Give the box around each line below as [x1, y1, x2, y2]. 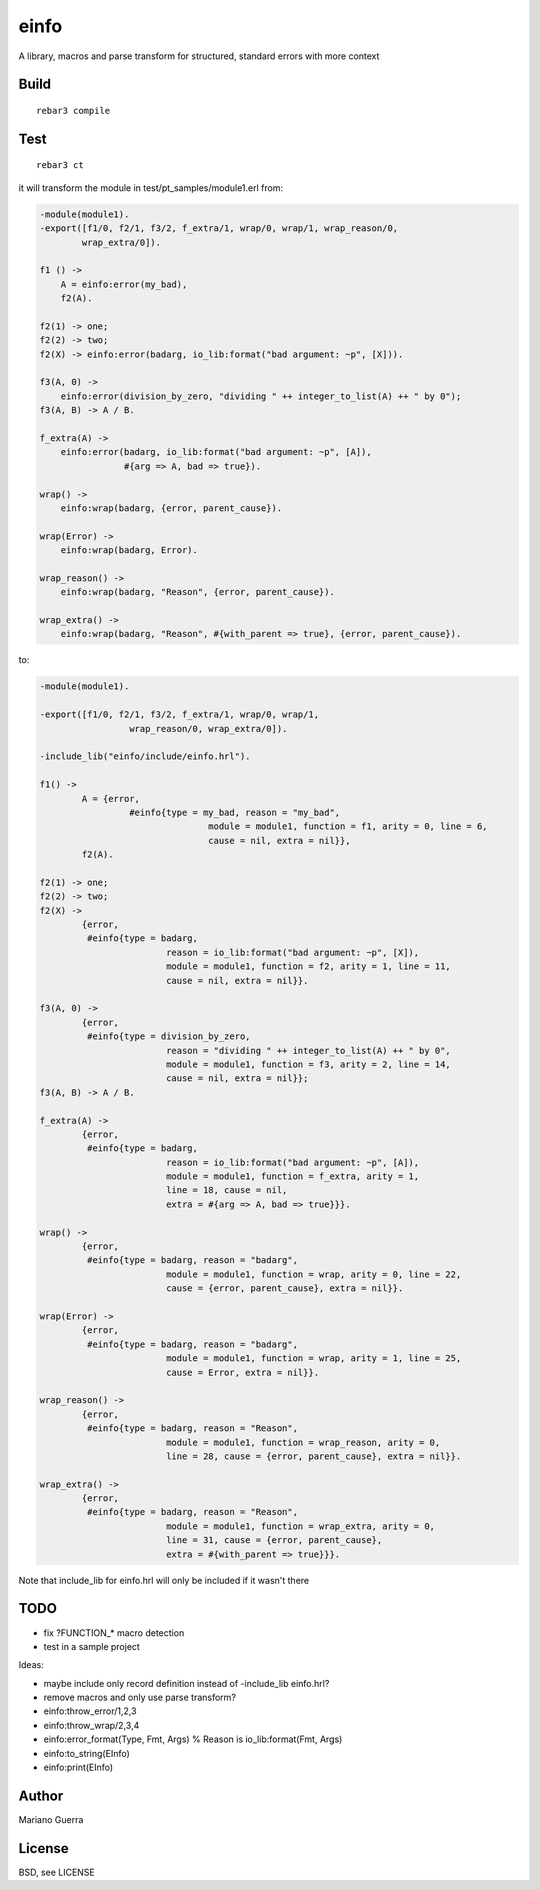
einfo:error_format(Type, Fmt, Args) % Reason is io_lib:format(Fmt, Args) [43, 1733, 343, 1745]
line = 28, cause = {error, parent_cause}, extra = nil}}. [165, 1450, 462, 1462]
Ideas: [18, 1659, 44, 1671]
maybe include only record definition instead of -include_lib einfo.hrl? [43, 1677, 330, 1689]
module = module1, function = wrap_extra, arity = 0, [165, 1520, 435, 1532]
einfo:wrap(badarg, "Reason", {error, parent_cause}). [60, 586, 335, 598]
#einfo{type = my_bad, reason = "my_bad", [128, 806, 341, 818]
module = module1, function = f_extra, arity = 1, [165, 1171, 420, 1182]
